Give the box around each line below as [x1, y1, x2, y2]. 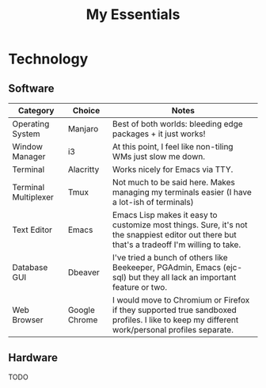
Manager [12, 151, 46, 162]
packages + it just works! [112, 128, 206, 139]
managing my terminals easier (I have [112, 187, 252, 197]
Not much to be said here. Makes [112, 177, 236, 188]
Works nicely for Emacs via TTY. [112, 164, 234, 175]
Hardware [8, 351, 58, 365]
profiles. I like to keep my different [112, 314, 239, 325]
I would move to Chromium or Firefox [112, 295, 250, 306]
